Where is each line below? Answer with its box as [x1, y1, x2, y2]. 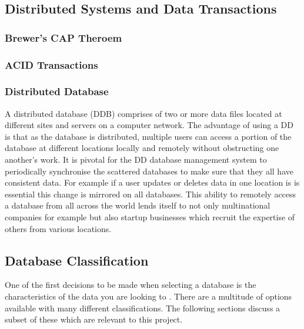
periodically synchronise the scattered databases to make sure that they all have [5, 164, 293, 177]
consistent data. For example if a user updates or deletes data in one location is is [5, 176, 300, 189]
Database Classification [5, 251, 149, 269]
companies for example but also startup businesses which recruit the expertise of [5, 211, 295, 223]
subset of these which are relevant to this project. [5, 313, 183, 325]
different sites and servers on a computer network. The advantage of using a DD [5, 119, 293, 131]
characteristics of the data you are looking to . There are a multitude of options [5, 290, 292, 303]
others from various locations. [5, 222, 112, 234]
